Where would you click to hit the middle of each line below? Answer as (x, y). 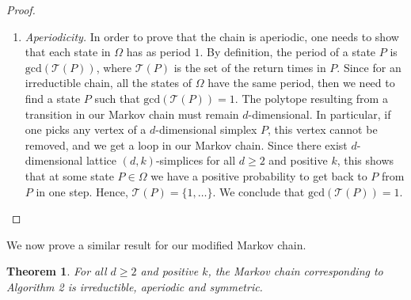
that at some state (69, 175)
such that (117, 98)
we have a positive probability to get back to (259, 175)
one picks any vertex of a (86, 129)
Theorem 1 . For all (57, 271)
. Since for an (369, 67)
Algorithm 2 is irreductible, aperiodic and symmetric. (135, 286)
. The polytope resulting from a (311, 98)
